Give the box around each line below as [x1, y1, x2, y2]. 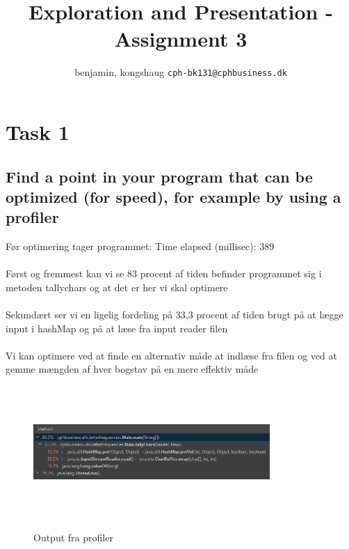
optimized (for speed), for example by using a [6, 185, 341, 207]
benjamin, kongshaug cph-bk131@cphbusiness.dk [74, 65, 287, 79]
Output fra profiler [33, 529, 113, 544]
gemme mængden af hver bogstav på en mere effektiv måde [6, 362, 259, 376]
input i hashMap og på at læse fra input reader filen [6, 320, 228, 335]
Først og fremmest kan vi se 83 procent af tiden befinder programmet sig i [6, 266, 322, 281]
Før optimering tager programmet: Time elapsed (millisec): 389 [6, 239, 275, 254]
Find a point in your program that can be [6, 165, 313, 187]
